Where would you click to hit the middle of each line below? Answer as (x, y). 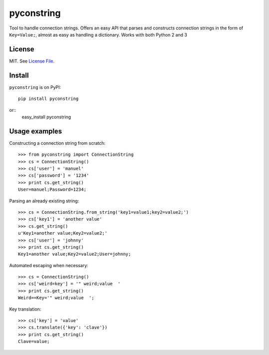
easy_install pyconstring (46, 117)
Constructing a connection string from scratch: (57, 143)
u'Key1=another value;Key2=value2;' (63, 233)
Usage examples (36, 131)
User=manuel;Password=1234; (52, 189)
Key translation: (25, 309)
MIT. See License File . (32, 61)
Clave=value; (34, 342)
